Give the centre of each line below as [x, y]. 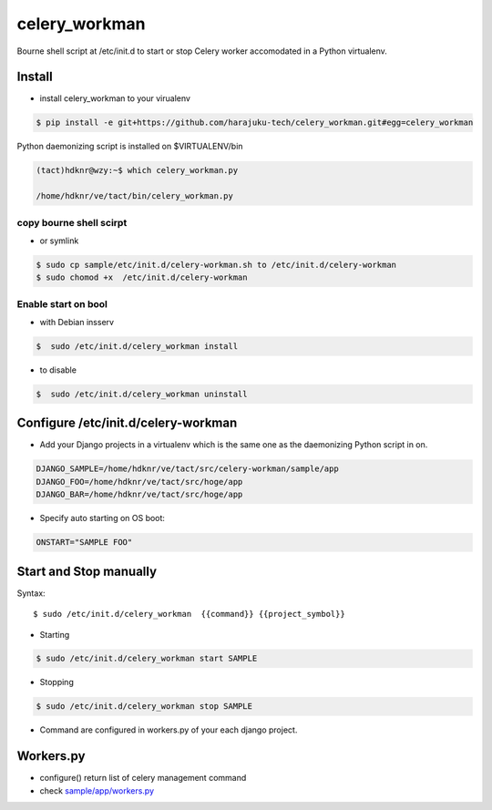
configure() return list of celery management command [143, 778]
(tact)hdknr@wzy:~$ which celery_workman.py [137, 170]
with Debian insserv [77, 323]
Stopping [57, 682]
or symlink [59, 241]
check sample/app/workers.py [97, 790]
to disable [58, 370]
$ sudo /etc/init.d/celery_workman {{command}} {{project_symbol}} [189, 614]
